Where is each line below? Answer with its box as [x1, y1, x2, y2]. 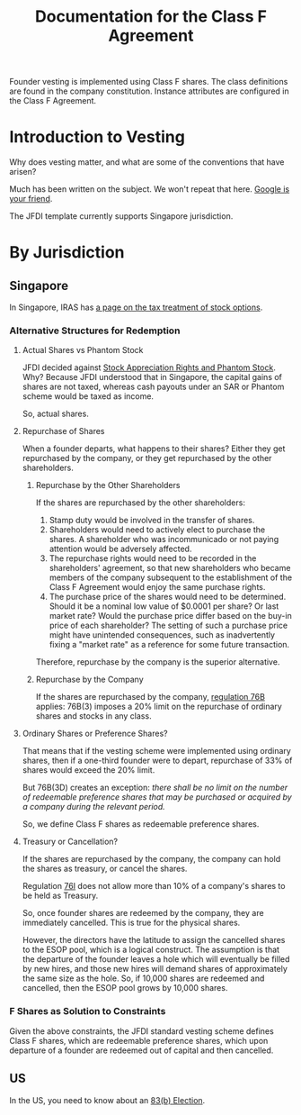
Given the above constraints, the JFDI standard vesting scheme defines [9, 1025, 274, 1037]
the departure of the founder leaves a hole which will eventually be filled [22, 954, 290, 965]
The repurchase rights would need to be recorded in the [49, 553, 257, 564]
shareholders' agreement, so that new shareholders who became [49, 563, 291, 574]
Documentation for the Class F [34, 6, 268, 27]
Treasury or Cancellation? [22, 836, 119, 848]
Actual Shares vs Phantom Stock [22, 345, 144, 356]
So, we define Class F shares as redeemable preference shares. [22, 819, 260, 829]
